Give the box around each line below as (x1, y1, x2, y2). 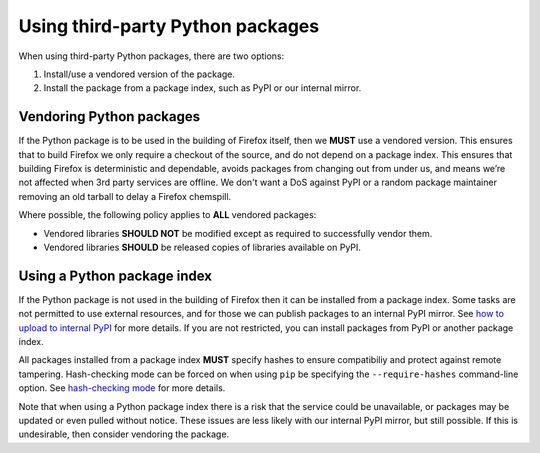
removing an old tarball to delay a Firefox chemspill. (18, 190, 232, 202)
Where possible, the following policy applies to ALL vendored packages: (18, 209, 317, 221)
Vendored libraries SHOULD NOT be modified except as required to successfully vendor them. (43, 227, 433, 239)
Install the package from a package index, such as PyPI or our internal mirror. (43, 82, 362, 94)
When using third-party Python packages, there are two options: (18, 50, 285, 62)
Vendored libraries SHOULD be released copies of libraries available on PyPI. (43, 241, 362, 253)
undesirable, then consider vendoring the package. (18, 428, 230, 440)
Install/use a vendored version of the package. (43, 68, 235, 80)
